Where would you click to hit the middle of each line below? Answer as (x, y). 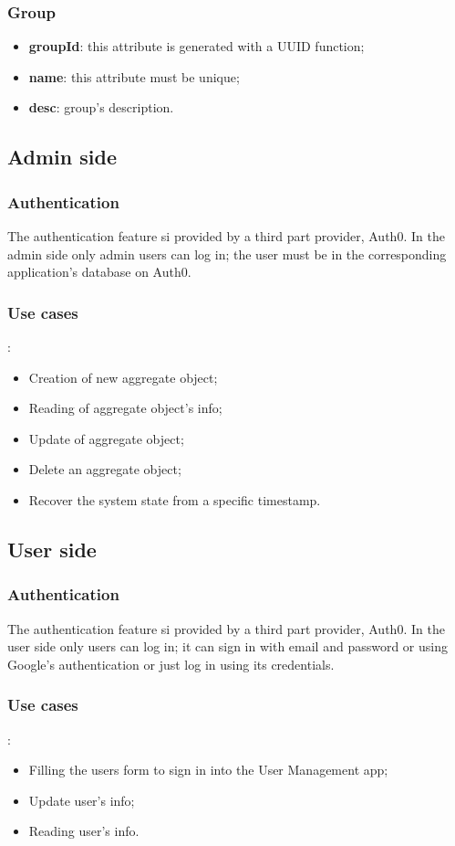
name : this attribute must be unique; (134, 76)
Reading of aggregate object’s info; (125, 408)
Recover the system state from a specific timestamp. (175, 499)
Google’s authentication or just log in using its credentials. (171, 664)
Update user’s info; (82, 800)
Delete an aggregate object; (105, 469)
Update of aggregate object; (106, 438)
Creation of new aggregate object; (123, 377)
